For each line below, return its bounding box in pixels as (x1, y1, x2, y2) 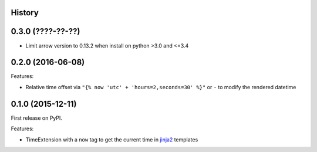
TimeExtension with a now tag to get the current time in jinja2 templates (25, 136, 198, 143)
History (11, 8, 39, 18)
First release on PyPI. (11, 114, 63, 121)
